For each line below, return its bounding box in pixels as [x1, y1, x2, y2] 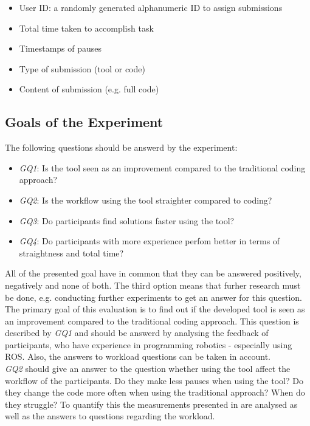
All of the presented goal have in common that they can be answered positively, [5, 267, 301, 280]
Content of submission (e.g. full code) [19, 83, 159, 95]
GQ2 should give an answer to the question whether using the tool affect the [5, 362, 291, 375]
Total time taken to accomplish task [19, 21, 154, 34]
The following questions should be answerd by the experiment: [5, 141, 238, 154]
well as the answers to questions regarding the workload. [5, 410, 215, 422]
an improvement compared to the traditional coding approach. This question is [5, 314, 299, 327]
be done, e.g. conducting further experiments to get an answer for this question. [5, 290, 302, 303]
